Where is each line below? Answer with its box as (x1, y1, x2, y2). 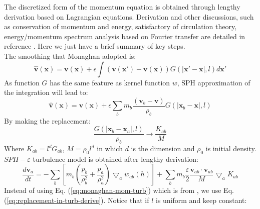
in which (97, 143, 123, 153)
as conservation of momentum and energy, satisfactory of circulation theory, (4, 21, 237, 32)
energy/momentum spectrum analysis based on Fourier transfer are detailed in (4, 31, 245, 41)
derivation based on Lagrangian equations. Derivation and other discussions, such (4, 11, 254, 22)
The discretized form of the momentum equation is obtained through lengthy (4, 2, 240, 12)
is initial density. (205, 143, 256, 153)
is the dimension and (131, 143, 195, 153)
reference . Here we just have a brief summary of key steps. (4, 41, 185, 51)
